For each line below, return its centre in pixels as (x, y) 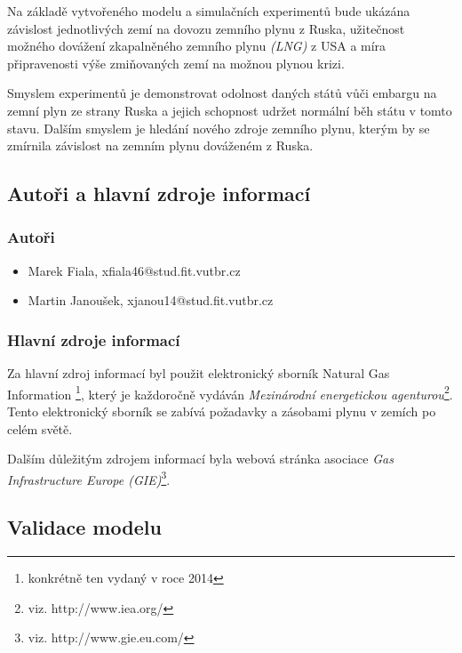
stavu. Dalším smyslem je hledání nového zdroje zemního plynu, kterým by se (219, 128)
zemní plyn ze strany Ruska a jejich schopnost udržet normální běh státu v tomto (230, 110)
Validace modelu (84, 527)
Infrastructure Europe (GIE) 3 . (89, 478)
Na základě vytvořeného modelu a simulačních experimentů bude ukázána (209, 11)
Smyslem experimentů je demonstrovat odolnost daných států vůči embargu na (222, 93)
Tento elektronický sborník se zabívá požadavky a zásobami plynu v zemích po (222, 411)
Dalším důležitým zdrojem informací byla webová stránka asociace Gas (200, 459)
